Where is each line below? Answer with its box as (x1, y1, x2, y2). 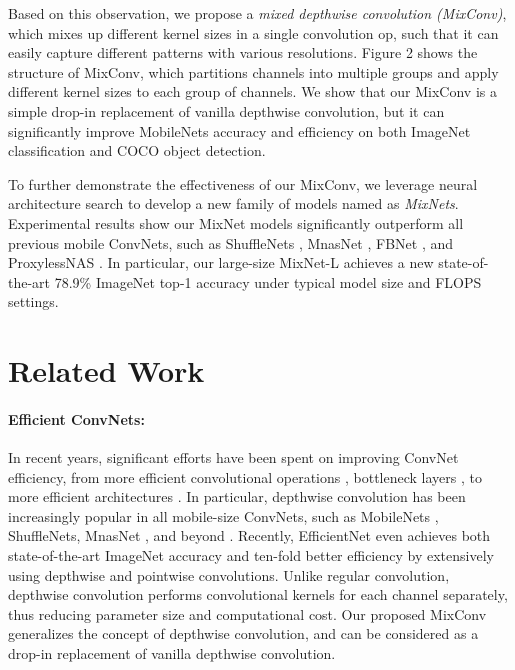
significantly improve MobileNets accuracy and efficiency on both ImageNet (8, 120, 471, 141)
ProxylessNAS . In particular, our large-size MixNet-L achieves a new (8, 252, 434, 273)
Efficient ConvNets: (8, 408, 145, 429)
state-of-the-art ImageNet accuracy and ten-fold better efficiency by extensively (8, 545, 494, 566)
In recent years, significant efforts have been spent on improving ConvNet (8, 447, 459, 468)
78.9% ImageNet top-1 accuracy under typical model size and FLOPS (54, 271, 482, 292)
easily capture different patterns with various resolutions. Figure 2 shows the (8, 42, 478, 63)
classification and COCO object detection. (8, 140, 266, 161)
